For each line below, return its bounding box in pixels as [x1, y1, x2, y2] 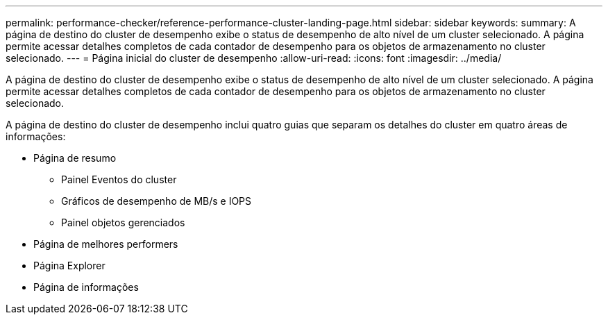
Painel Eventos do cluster [61, 174, 177, 185]
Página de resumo [33, 152, 117, 164]
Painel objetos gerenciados [61, 217, 185, 228]
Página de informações [33, 281, 139, 293]
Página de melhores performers [33, 238, 178, 250]
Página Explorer [33, 260, 105, 271]
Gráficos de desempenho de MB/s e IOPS [61, 195, 252, 207]
